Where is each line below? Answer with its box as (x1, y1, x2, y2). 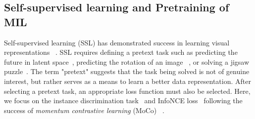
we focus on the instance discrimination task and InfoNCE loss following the (4, 95, 243, 106)
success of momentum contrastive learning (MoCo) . (4, 105, 164, 115)
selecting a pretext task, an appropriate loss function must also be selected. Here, (4, 85, 251, 96)
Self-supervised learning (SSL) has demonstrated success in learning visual (4, 37, 230, 47)
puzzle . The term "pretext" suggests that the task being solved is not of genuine (4, 66, 250, 77)
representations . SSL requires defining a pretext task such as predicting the (4, 47, 238, 57)
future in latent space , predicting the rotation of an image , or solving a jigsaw (4, 56, 250, 67)
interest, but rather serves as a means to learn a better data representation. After (4, 76, 251, 86)
